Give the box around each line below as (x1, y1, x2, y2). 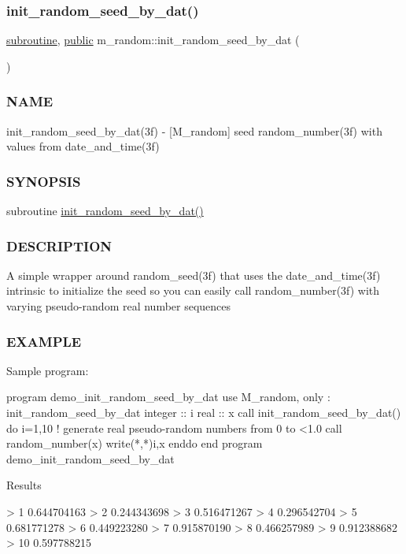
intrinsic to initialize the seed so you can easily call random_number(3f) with (6, 282, 380, 299)
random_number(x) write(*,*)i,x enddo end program (6, 435, 263, 452)
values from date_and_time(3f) (6, 138, 160, 154)
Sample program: (6, 362, 89, 378)
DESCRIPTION (6, 236, 113, 255)
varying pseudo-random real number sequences (6, 298, 231, 314)
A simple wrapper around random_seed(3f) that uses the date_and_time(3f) (6, 266, 381, 283)
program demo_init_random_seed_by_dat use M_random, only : (6, 389, 330, 405)
